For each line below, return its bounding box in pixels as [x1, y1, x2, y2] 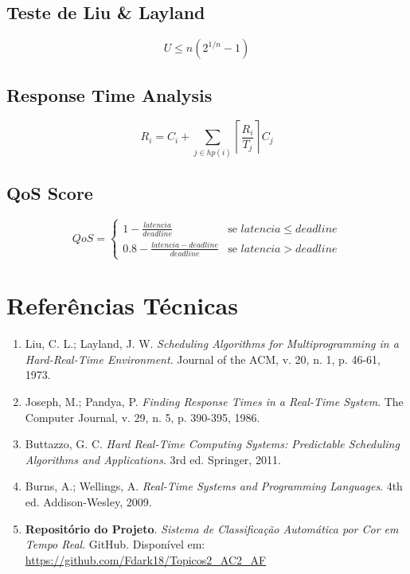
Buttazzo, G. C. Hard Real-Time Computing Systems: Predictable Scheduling [25, 435, 400, 452]
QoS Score [6, 181, 93, 205]
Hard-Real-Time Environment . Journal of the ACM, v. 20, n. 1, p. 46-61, [25, 350, 381, 367]
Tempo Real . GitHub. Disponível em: [25, 536, 205, 553]
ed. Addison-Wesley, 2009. [25, 494, 152, 510]
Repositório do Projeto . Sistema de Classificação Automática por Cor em [25, 520, 399, 537]
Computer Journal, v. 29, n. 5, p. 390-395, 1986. [25, 408, 260, 425]
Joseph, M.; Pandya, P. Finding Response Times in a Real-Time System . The [25, 393, 404, 410]
